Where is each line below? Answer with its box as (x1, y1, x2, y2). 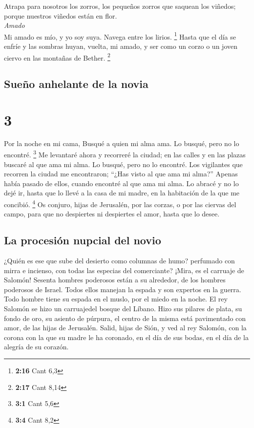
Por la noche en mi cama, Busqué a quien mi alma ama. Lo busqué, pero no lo (4, 138, 239, 148)
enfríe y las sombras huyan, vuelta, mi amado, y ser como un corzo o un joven (4, 41, 237, 51)
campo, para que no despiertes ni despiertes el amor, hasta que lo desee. (4, 209, 220, 219)
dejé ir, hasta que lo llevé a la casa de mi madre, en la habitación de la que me (4, 188, 240, 198)
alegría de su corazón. (4, 342, 69, 352)
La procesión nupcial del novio (4, 233, 161, 248)
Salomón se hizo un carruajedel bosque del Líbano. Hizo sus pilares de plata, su (4, 303, 242, 314)
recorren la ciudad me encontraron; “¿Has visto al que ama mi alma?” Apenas (4, 169, 238, 179)
